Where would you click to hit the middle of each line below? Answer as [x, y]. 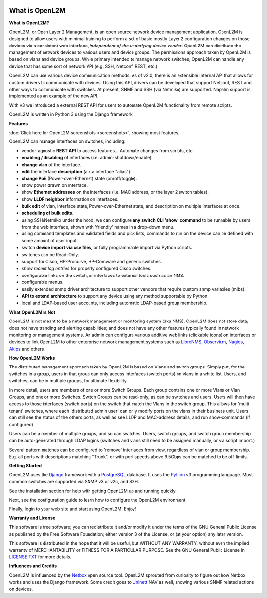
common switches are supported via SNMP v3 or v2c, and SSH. [74, 482]
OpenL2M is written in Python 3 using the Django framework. [71, 114]
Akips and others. [27, 349]
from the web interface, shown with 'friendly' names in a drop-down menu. [98, 227]
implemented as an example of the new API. [54, 96]
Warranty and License [32, 518]
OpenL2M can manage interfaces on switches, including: [67, 141]
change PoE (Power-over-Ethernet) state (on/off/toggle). [79, 179]
